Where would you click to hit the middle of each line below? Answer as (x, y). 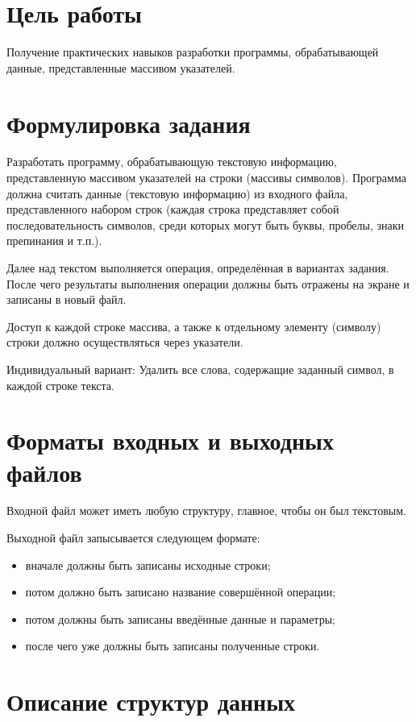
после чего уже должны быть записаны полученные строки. (173, 646)
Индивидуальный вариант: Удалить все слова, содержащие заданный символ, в (200, 369)
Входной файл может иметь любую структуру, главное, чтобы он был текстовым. (207, 510)
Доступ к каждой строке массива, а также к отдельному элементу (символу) (194, 326)
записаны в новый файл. (67, 299)
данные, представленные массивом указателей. (121, 67)
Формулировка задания (129, 123)
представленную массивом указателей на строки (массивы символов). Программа (206, 178)
